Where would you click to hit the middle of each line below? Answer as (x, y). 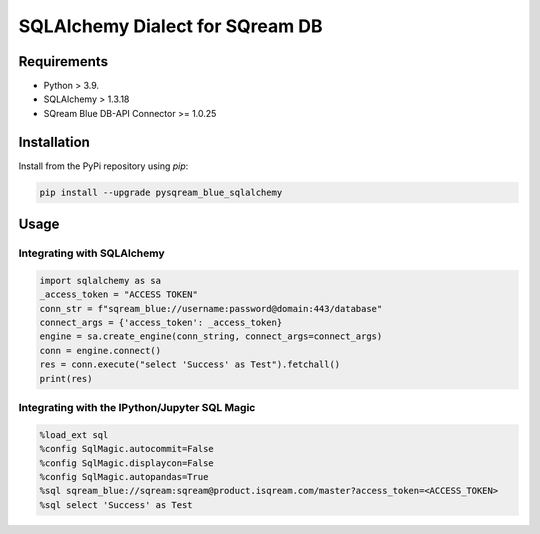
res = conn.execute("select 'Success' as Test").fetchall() (190, 364)
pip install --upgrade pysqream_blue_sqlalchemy (161, 192)
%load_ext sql (74, 434)
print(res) (66, 378)
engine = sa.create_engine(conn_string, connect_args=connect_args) (211, 336)
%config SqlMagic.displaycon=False (126, 463)
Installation (54, 141)
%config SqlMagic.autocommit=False (126, 449)
